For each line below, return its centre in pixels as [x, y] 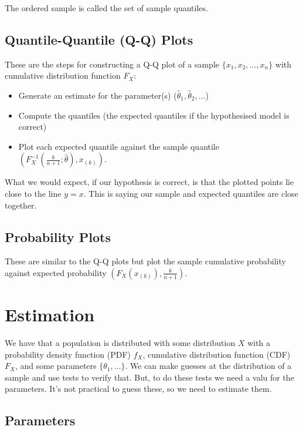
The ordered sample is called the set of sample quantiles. [106, 8]
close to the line [33, 193]
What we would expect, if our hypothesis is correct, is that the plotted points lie [149, 182]
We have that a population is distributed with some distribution [120, 343]
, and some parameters [56, 366]
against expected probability [56, 272]
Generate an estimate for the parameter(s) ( [98, 95]
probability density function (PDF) [68, 354]
